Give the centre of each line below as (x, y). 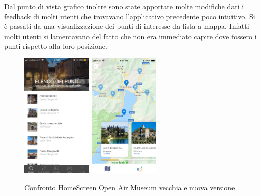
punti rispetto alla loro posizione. (56, 46)
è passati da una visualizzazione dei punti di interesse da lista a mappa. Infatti (127, 26)
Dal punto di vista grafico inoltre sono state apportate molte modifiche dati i (124, 6)
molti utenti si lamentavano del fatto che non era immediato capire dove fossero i (130, 36)
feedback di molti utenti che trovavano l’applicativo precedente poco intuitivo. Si (130, 16)
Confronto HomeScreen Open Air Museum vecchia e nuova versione (130, 188)
